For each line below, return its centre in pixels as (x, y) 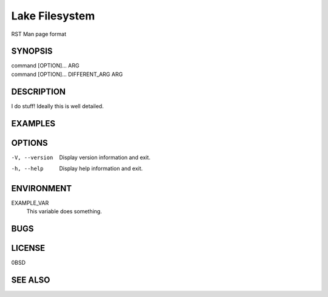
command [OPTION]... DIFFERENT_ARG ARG (67, 74)
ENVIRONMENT (42, 188)
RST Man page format (39, 34)
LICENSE (28, 248)
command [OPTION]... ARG (45, 66)
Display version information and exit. (105, 157)
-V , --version (32, 157)
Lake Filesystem (53, 16)
